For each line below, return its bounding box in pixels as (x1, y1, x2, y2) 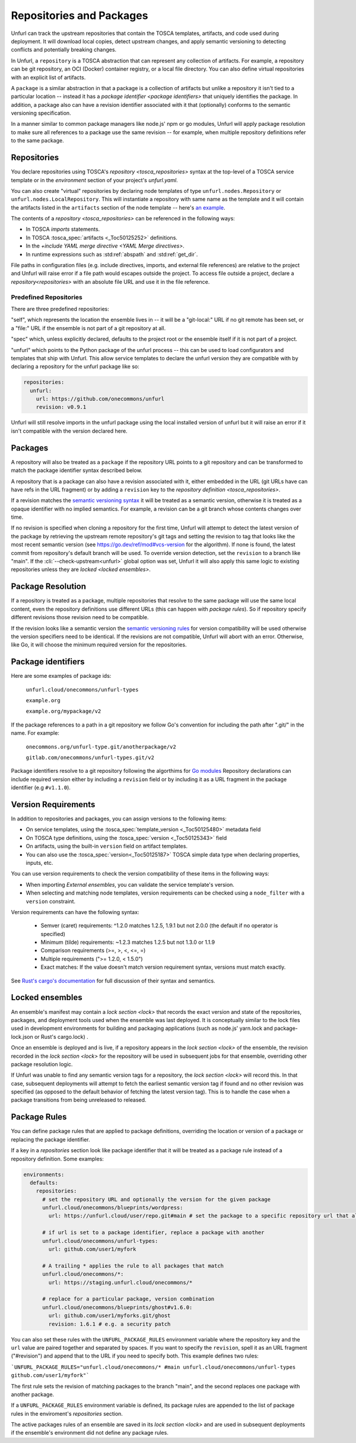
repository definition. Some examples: (11, 1155, 104, 1162)
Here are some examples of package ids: (11, 673, 112, 680)
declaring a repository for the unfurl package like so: (11, 363, 139, 370)
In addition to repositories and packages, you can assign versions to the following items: (11, 815, 227, 822)
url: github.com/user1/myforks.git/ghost (48, 1312, 171, 1319)
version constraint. (26, 897, 75, 905)
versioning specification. (11, 110, 71, 117)
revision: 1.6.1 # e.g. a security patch (48, 1321, 171, 1327)
